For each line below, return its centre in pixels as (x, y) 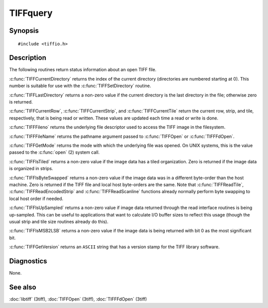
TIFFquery (31, 13)
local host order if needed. (36, 199)
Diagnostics (28, 261)
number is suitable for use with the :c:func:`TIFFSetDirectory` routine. (80, 86)
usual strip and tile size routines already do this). (59, 221)
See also (23, 287)
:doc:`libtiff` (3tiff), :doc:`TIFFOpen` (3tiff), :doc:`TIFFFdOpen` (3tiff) (78, 299)
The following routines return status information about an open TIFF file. (83, 70)
